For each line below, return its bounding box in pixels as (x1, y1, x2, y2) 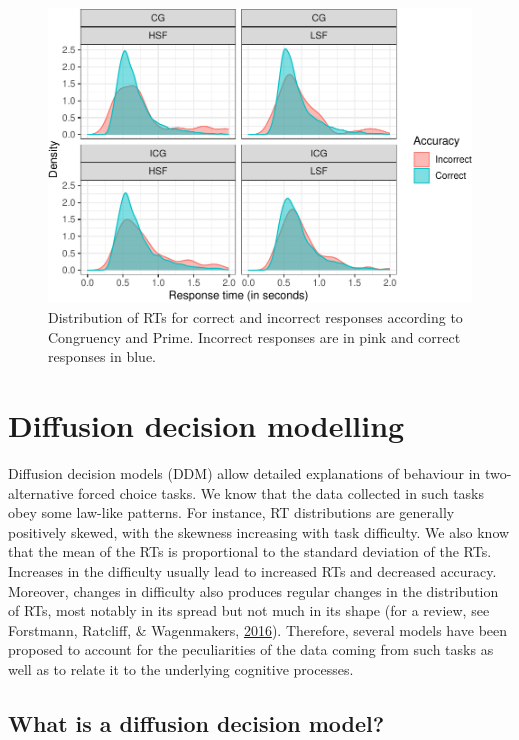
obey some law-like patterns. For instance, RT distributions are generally (8, 502, 455, 523)
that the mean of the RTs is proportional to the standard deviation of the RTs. (8, 541, 492, 562)
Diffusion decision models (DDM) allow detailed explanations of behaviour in (8, 462, 481, 483)
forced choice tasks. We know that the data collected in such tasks (78, 482, 485, 503)
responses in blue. (48, 346, 156, 367)
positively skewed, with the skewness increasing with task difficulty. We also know (8, 521, 510, 542)
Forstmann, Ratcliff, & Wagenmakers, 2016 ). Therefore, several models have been (8, 619, 508, 640)
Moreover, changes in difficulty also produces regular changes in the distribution (8, 580, 499, 601)
